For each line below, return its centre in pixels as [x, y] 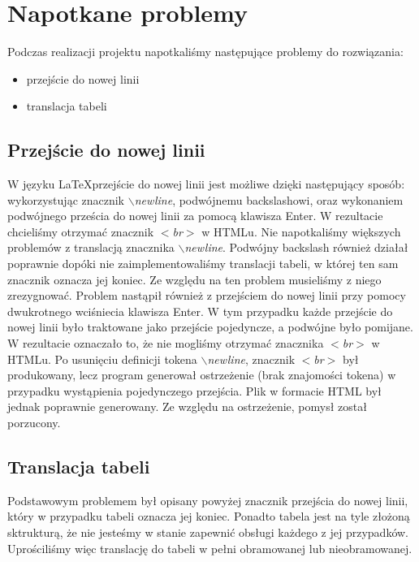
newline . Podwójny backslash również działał [296, 247]
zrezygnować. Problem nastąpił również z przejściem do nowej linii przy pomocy [207, 295]
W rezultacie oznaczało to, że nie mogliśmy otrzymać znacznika [166, 343]
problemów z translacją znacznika [91, 247]
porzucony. [34, 423]
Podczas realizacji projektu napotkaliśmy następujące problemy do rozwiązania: [205, 52]
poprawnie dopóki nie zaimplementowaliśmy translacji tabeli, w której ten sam [203, 264]
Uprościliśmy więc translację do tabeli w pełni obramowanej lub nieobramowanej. [210, 548]
